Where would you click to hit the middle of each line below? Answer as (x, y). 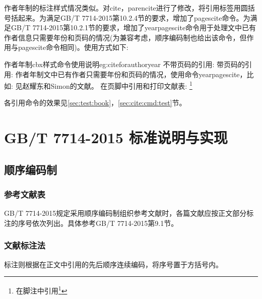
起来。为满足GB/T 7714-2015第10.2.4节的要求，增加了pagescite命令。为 (134, 17)
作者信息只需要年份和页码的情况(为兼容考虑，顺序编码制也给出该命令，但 (125, 37)
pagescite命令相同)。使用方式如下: (73, 47)
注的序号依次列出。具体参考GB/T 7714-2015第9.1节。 (91, 223)
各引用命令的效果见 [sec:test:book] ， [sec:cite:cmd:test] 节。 (95, 103)
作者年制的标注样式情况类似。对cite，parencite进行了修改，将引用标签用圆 (126, 8)
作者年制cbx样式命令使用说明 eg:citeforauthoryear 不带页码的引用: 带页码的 (125, 64)
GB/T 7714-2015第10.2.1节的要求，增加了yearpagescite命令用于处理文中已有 (134, 27)
